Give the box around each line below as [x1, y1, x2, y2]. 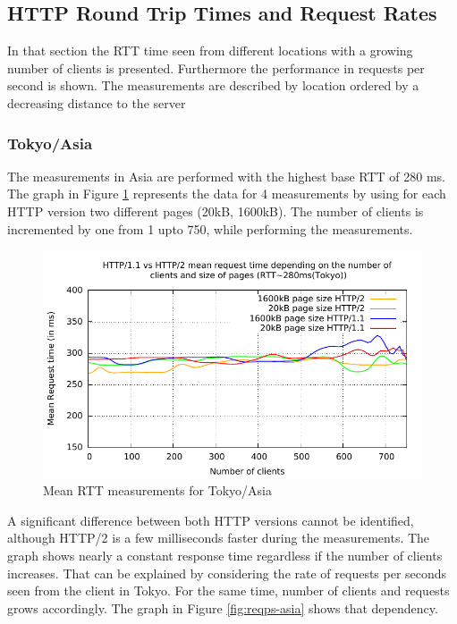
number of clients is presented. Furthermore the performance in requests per [7, 58, 425, 77]
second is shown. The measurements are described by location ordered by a [7, 76, 419, 95]
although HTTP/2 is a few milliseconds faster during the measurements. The [7, 528, 430, 547]
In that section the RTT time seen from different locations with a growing [7, 41, 413, 60]
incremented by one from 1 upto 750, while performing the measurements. [7, 219, 413, 238]
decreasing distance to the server [7, 93, 186, 112]
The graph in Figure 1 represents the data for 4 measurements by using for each [7, 184, 446, 203]
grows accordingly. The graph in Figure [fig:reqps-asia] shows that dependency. [7, 598, 438, 617]
